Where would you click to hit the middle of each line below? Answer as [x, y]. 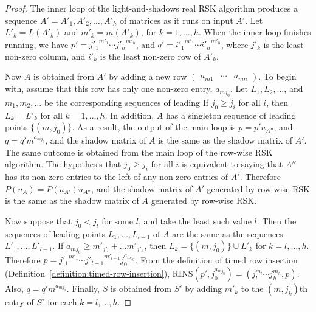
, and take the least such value [195, 221]
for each [62, 302]
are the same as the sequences [228, 233]
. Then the [276, 221]
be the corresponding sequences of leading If [126, 102]
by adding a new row [148, 76]
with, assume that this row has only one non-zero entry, [109, 88]
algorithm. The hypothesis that [63, 164]
